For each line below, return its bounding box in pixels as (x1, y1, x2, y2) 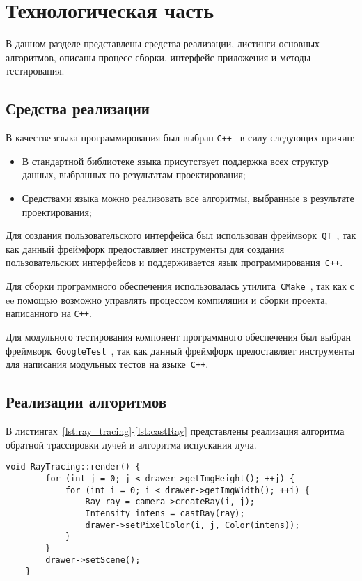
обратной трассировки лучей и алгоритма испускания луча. (6, 437, 257, 451)
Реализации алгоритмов (6, 391, 167, 412)
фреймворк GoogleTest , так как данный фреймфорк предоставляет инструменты (6, 343, 355, 357)
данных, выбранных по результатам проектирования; (22, 167, 246, 182)
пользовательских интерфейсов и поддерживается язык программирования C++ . (6, 255, 343, 270)
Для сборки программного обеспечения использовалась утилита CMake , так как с (6, 279, 354, 293)
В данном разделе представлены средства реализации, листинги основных (6, 36, 320, 51)
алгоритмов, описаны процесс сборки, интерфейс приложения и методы (6, 49, 311, 64)
